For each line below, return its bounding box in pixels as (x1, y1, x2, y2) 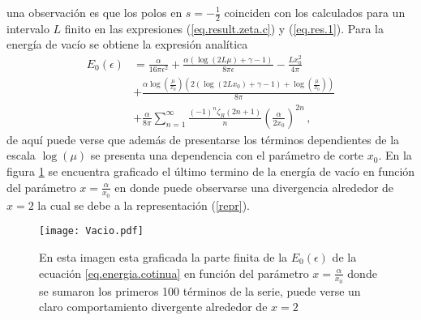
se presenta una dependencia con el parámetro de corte (90, 147, 364, 164)
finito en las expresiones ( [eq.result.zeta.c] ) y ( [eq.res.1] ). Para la (64, 19, 384, 36)
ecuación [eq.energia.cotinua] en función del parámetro (39, 264, 309, 281)
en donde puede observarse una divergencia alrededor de (114, 178, 394, 195)
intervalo (6, 19, 49, 36)
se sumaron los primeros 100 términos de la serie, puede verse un (39, 282, 361, 299)
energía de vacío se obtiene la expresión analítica (6, 36, 248, 53)
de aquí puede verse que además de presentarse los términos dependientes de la (6, 130, 400, 147)
